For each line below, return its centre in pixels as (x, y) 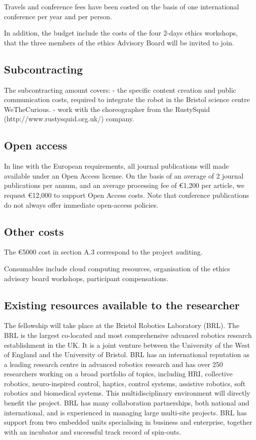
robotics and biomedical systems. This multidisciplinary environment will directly (127, 393)
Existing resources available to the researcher (122, 305)
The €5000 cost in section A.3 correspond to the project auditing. (103, 252)
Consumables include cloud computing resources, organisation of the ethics (117, 268)
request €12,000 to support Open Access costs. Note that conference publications (127, 195)
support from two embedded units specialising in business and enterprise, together (128, 422)
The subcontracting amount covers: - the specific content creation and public (120, 90)
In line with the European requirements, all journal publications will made (116, 166)
